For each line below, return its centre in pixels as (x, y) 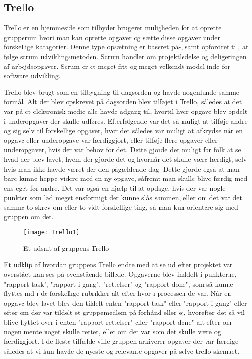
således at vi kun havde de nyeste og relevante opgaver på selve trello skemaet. (122, 350)
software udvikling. (32, 76)
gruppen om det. (29, 216)
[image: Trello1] (52, 233)
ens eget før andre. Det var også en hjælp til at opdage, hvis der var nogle (115, 188)
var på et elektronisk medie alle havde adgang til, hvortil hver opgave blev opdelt (126, 111)
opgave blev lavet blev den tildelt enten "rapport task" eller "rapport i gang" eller (126, 303)
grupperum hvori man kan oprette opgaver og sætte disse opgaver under (112, 37)
